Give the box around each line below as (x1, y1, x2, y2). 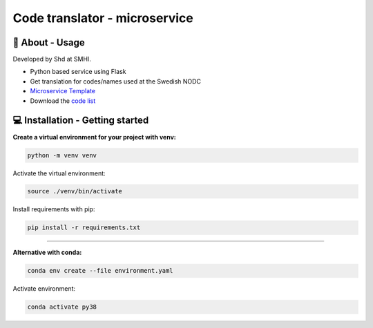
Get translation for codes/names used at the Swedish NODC (30, 77, 202, 86)
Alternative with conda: (12, 249, 82, 257)
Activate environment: (12, 284, 76, 293)
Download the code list (30, 97, 96, 105)
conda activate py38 (27, 303, 97, 311)
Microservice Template (30, 87, 96, 95)
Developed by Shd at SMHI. (12, 55, 91, 64)
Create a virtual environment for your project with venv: (12, 133, 176, 141)
